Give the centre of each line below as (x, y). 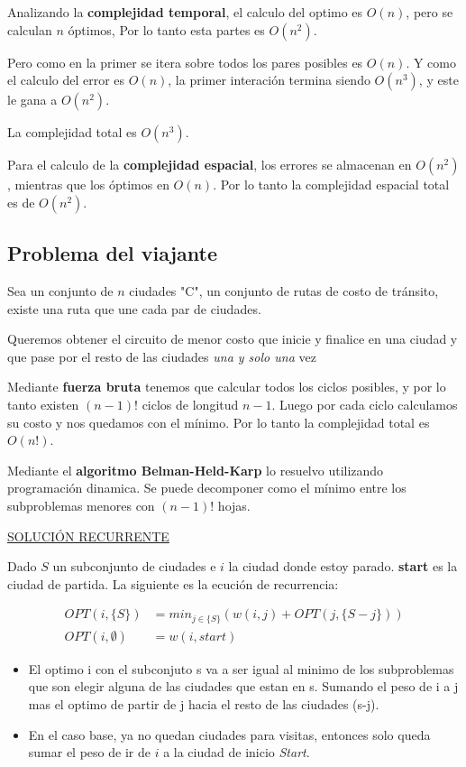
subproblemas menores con (81, 505)
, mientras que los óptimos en (88, 185)
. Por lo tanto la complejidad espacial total (331, 185)
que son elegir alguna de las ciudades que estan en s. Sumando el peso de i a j (243, 686)
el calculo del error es (66, 80)
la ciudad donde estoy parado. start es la (343, 566)
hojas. (234, 505)
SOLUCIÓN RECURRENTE (88, 536)
